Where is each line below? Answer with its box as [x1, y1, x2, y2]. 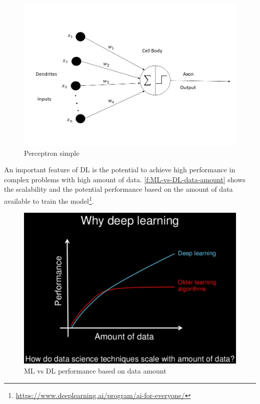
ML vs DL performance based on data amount [24, 366, 166, 376]
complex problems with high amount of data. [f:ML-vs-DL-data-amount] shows [4, 174, 245, 184]
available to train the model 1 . [4, 194, 94, 206]
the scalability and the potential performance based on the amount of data [4, 184, 233, 194]
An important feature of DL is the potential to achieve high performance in [4, 164, 235, 175]
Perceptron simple [24, 147, 79, 158]
